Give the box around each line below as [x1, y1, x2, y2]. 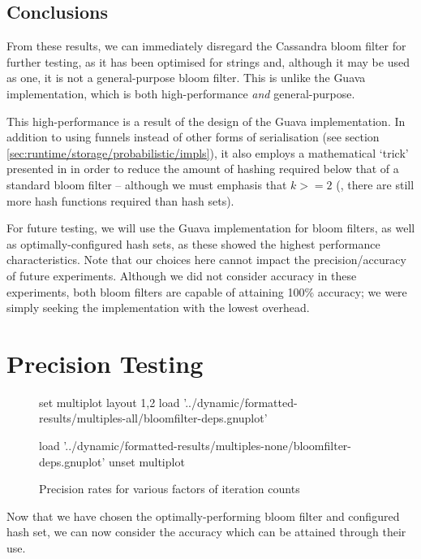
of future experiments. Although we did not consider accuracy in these [6, 266, 357, 284]
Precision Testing [6, 346, 204, 379]
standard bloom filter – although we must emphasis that [6, 175, 287, 193]
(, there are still [336, 175, 415, 193]
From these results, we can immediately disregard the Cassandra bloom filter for [6, 37, 406, 54]
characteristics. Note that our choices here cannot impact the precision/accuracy [6, 251, 406, 268]
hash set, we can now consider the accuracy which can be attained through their [6, 523, 406, 540]
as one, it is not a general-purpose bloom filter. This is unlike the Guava [6, 69, 366, 86]
